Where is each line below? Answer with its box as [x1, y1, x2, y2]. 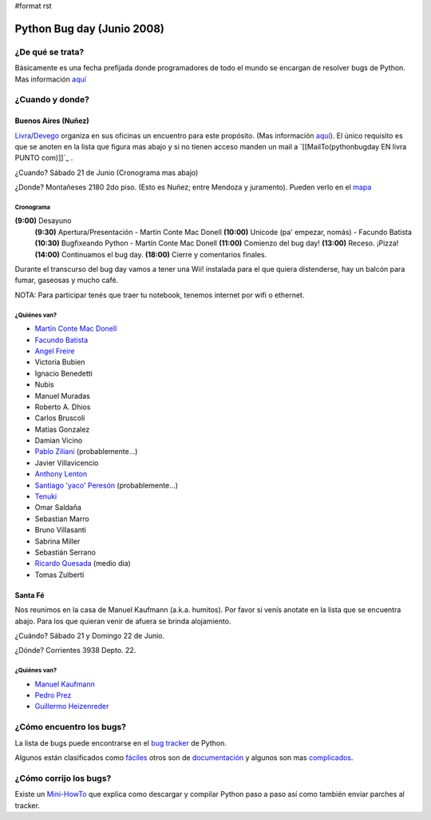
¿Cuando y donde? [14, 94, 89, 105]
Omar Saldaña [34, 503, 81, 512]
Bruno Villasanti [34, 525, 87, 535]
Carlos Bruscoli [34, 413, 85, 423]
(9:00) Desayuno [14, 216, 72, 225]
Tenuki [34, 492, 57, 501]
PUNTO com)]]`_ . [14, 153, 73, 163]
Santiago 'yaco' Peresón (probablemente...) [34, 480, 179, 490]
